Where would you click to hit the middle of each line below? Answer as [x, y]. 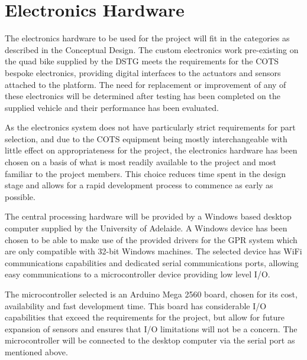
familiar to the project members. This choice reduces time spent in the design [145, 173]
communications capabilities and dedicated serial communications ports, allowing [152, 262]
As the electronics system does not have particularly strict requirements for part [150, 127]
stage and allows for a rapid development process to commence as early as [139, 185]
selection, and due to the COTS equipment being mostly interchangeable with [146, 138]
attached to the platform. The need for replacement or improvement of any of [146, 84]
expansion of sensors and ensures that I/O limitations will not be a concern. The [151, 328]
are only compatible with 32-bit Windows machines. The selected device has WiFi [153, 251]
